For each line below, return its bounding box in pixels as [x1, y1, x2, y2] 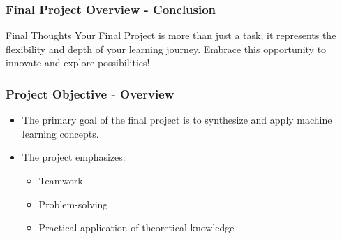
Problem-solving [38, 196, 108, 211]
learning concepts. [22, 126, 99, 140]
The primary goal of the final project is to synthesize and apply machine [22, 113, 332, 127]
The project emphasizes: [22, 150, 126, 164]
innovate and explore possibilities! [6, 55, 150, 70]
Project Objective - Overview [6, 85, 174, 102]
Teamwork [38, 173, 83, 187]
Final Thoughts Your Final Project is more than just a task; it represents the [6, 28, 336, 43]
